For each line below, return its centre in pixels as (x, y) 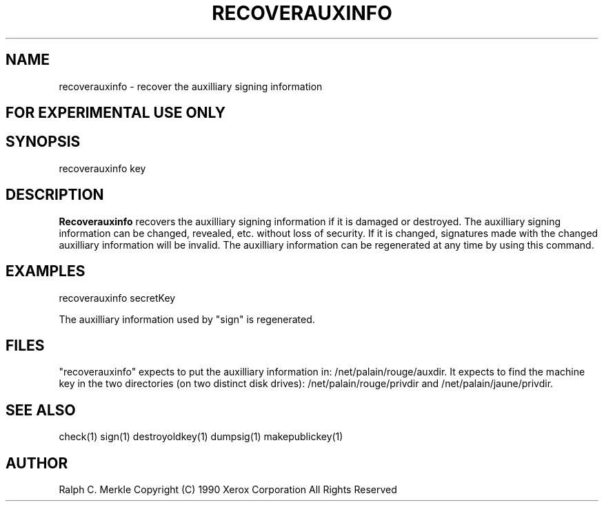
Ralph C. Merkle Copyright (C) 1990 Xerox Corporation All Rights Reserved (228, 490)
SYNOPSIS (43, 142)
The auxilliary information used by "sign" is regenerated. (187, 319)
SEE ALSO (41, 410)
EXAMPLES (46, 271)
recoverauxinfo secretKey (117, 298)
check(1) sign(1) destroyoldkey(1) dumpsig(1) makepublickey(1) (201, 437)
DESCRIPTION (55, 195)
